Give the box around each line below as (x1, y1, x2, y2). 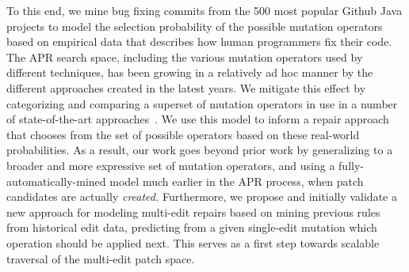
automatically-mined (6, 172, 106, 189)
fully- (338, 157, 364, 173)
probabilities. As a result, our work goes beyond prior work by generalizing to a (6, 142, 393, 158)
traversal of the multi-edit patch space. (6, 250, 195, 266)
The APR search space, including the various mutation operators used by (6, 48, 363, 65)
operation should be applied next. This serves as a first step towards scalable (6, 234, 380, 251)
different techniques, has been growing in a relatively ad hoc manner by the (6, 64, 373, 81)
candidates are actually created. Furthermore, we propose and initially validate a (6, 188, 397, 205)
